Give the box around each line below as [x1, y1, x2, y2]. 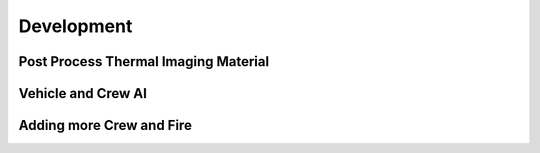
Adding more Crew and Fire [18, 117, 192, 134]
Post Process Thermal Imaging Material [18, 53, 270, 70]
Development [18, 15, 133, 37]
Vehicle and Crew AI [18, 85, 147, 102]
